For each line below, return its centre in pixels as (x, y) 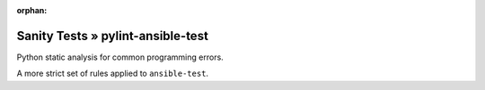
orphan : (32, 10)
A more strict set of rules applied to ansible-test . (113, 74)
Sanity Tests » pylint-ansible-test (112, 36)
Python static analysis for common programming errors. (120, 57)
